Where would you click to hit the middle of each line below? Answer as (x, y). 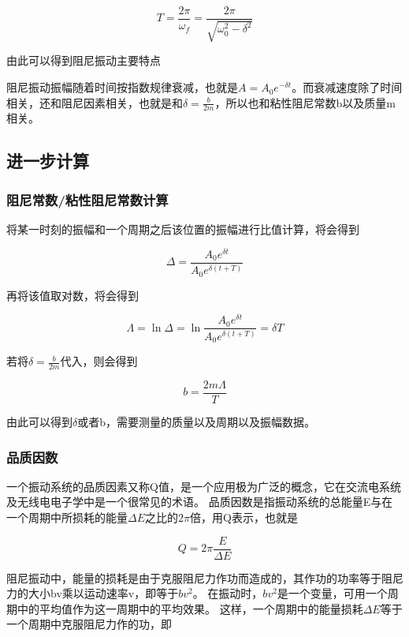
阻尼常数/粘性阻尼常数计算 (87, 199)
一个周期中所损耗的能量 (67, 517)
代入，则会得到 (99, 361)
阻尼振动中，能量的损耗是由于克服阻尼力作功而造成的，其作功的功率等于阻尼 (205, 577)
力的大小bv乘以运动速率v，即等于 (93, 593)
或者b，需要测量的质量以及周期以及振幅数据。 (197, 422)
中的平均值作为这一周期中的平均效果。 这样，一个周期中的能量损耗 (190, 608)
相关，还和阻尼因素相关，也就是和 (95, 102)
